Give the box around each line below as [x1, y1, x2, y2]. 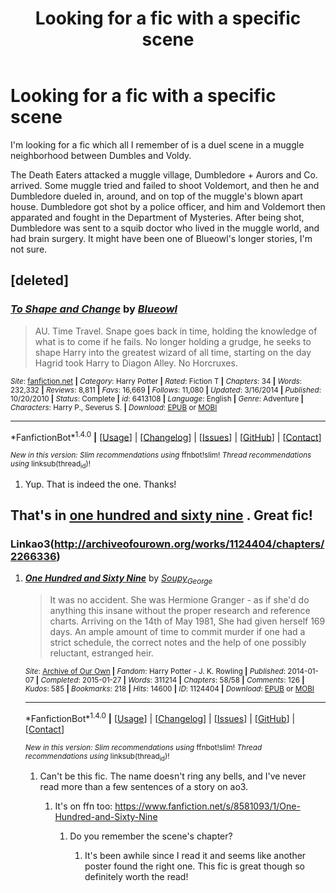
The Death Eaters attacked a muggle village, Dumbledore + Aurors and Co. [10, 168, 318, 181]
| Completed [35, 675, 79, 686]
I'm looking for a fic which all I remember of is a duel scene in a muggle [10, 138, 305, 151]
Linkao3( [10, 537, 55, 551]
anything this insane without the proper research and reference [49, 605, 311, 617]
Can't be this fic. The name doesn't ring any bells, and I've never [39, 770, 307, 782]
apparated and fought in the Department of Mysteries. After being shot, [10, 211, 305, 223]
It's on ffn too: [54, 800, 113, 812]
